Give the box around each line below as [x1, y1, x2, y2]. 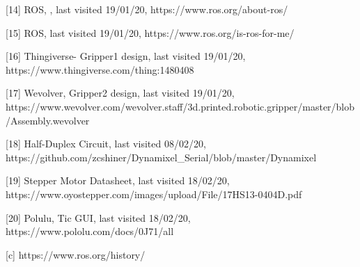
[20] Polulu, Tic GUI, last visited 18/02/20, [6, 210, 191, 225]
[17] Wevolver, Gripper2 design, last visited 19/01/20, [6, 86, 235, 100]
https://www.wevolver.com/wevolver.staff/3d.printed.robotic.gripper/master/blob [6, 99, 355, 113]
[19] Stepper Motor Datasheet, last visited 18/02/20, [6, 173, 230, 188]
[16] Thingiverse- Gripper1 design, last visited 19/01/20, [6, 49, 246, 63]
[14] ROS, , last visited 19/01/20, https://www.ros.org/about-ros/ [6, 2, 288, 16]
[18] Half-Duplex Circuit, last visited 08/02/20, [6, 136, 206, 151]
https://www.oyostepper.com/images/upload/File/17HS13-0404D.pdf [6, 186, 302, 201]
